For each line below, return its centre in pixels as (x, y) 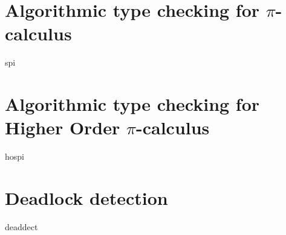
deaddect (21, 226)
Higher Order (63, 127)
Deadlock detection (86, 198)
